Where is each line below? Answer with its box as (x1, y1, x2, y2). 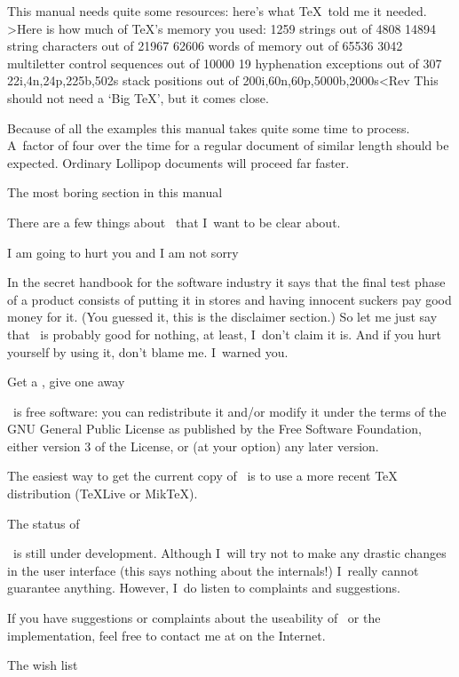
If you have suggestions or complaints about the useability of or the (7, 609, 381, 627)
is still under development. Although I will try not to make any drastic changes (12, 544, 447, 562)
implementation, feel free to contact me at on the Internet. (7, 625, 326, 644)
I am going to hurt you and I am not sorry (7, 243, 239, 261)
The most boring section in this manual (7, 183, 223, 202)
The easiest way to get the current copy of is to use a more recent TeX (7, 466, 398, 485)
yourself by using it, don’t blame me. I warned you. (7, 342, 289, 361)
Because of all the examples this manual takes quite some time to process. (7, 118, 410, 137)
